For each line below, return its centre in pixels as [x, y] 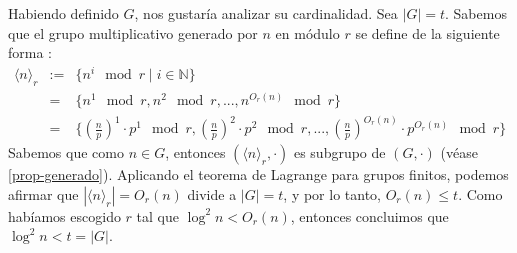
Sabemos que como [66, 152]
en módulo [307, 32]
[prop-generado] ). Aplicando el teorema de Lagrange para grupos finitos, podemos [258, 174]
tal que [157, 215]
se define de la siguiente [427, 32]
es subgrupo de [339, 152]
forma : [30, 52]
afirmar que [43, 193]
